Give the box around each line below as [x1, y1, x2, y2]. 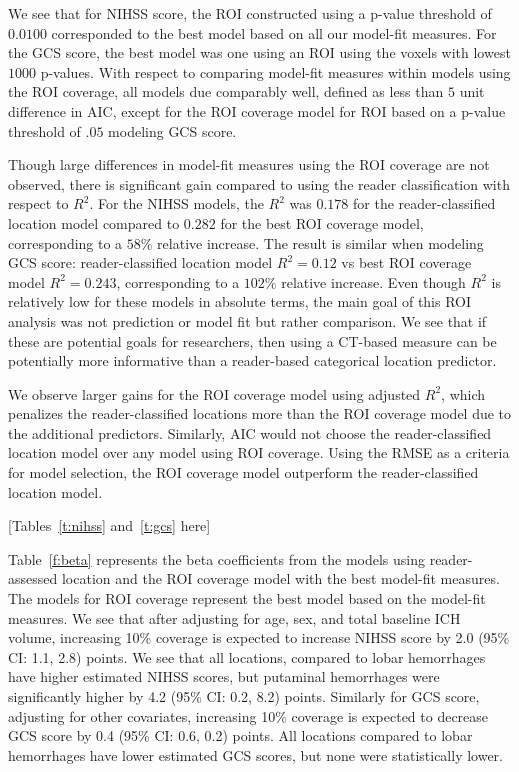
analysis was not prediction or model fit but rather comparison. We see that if [8, 310, 487, 331]
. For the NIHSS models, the [89, 193, 264, 214]
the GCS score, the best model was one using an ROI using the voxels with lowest [8, 42, 511, 63]
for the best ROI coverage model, [220, 212, 424, 233]
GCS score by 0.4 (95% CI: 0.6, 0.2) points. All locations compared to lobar [8, 725, 473, 746]
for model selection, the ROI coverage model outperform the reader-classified [8, 462, 479, 483]
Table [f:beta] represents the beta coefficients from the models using [8, 548, 425, 569]
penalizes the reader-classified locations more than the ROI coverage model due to [8, 403, 512, 424]
